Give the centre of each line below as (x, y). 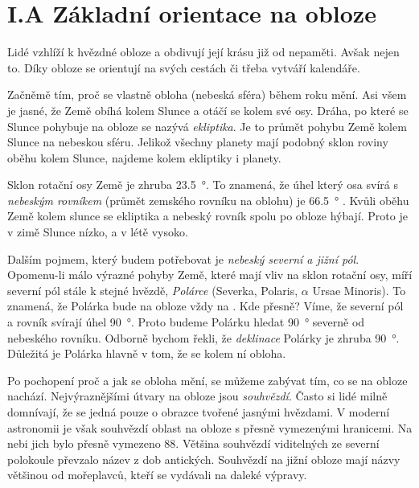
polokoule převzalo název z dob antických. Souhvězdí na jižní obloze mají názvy (204, 459)
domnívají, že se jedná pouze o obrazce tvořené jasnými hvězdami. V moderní (199, 412)
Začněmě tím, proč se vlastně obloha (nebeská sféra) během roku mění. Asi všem (207, 94)
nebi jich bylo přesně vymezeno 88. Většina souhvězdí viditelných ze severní (193, 443)
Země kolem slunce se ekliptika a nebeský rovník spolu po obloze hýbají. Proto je (207, 216)
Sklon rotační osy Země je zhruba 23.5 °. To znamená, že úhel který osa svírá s (203, 185)
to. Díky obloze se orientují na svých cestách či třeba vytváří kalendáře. (184, 67)
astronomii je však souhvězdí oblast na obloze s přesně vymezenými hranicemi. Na (210, 427)
